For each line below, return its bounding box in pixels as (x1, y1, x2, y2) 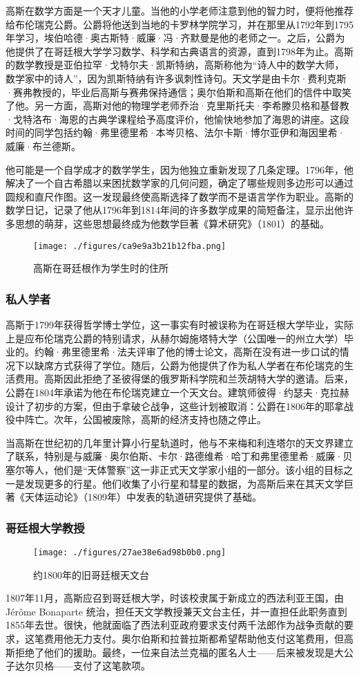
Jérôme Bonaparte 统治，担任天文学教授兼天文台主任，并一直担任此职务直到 (6, 604, 347, 618)
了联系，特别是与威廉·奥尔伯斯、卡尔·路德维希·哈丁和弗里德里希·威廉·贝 (6, 449, 353, 463)
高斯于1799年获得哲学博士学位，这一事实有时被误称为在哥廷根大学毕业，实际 (6, 317, 353, 331)
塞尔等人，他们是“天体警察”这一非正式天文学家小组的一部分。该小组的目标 (6, 462, 344, 476)
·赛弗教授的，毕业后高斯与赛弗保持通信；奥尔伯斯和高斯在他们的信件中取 (6, 84, 342, 99)
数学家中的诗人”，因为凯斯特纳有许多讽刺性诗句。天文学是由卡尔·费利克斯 (6, 71, 347, 85)
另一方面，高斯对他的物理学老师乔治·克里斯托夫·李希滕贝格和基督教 (34, 98, 349, 113)
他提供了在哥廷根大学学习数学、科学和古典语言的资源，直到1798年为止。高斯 (6, 44, 353, 58)
